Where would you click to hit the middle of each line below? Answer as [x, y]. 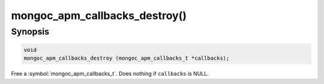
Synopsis [30, 32]
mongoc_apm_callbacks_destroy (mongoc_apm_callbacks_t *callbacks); [127, 58]
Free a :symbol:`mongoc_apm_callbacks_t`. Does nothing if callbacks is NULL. [110, 74]
